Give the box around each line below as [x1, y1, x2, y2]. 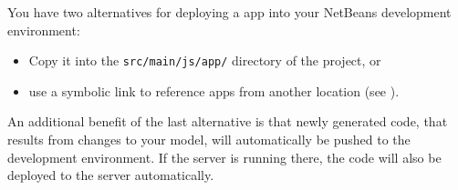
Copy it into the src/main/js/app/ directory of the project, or [28, 51, 381, 70]
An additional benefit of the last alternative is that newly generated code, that [7, 112, 448, 131]
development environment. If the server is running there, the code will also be [7, 147, 442, 166]
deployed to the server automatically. [7, 165, 214, 185]
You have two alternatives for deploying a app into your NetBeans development [7, 2, 452, 21]
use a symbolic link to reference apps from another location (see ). [28, 81, 400, 100]
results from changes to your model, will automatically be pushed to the [7, 129, 411, 148]
